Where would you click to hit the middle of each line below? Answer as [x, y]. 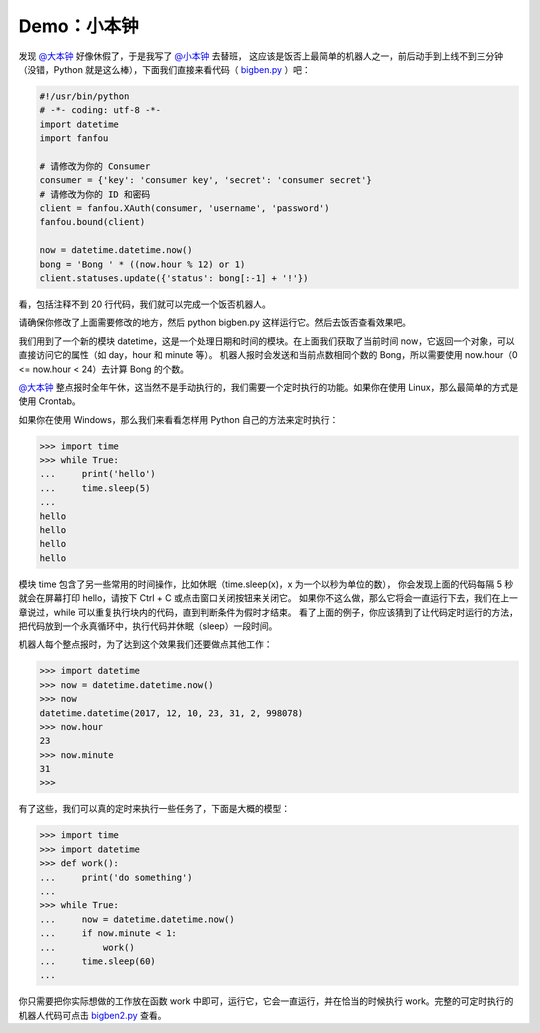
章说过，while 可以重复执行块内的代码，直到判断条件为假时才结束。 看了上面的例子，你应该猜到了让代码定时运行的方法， [268, 612]
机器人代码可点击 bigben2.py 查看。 [92, 1015]
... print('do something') [116, 877]
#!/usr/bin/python [84, 96]
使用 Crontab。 [49, 401]
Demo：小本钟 [78, 26]
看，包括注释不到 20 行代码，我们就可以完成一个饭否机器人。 [145, 304]
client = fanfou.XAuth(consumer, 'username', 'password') [184, 208]
